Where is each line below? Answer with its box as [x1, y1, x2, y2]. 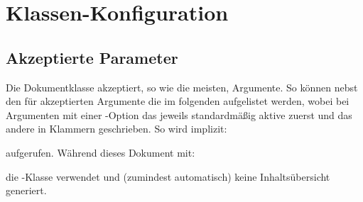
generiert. [6, 183, 47, 198]
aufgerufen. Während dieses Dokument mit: [6, 145, 195, 159]
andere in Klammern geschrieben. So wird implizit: [6, 121, 227, 136]
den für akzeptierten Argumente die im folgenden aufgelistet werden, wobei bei [6, 94, 350, 108]
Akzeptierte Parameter [6, 46, 178, 68]
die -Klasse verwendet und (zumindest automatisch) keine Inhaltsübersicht [6, 169, 330, 184]
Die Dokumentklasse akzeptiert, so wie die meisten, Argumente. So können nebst [6, 79, 358, 94]
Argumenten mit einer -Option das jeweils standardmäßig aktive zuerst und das [6, 107, 352, 122]
